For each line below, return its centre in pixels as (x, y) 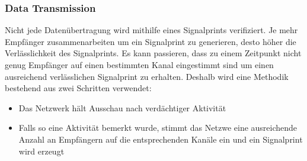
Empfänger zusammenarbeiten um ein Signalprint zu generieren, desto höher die (151, 41)
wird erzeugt (41, 151)
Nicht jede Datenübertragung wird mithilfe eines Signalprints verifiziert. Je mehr (151, 30)
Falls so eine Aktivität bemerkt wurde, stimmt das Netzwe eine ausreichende (158, 128)
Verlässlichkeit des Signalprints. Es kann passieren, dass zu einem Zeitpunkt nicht (153, 53)
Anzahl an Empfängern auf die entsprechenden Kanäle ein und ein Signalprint (161, 139)
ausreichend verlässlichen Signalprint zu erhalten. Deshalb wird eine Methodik (147, 76)
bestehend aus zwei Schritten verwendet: (78, 88)
